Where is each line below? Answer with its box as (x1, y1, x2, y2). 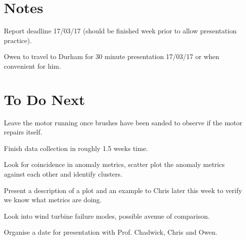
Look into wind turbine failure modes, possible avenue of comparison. (4, 210, 210, 221)
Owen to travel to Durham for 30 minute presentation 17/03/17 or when (4, 51, 219, 61)
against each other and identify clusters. (4, 169, 123, 179)
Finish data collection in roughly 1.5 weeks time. (4, 143, 148, 153)
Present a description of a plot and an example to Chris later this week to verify (4, 185, 242, 195)
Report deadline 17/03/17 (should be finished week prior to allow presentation (4, 26, 237, 36)
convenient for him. (4, 60, 61, 71)
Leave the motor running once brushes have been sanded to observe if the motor (4, 117, 243, 127)
